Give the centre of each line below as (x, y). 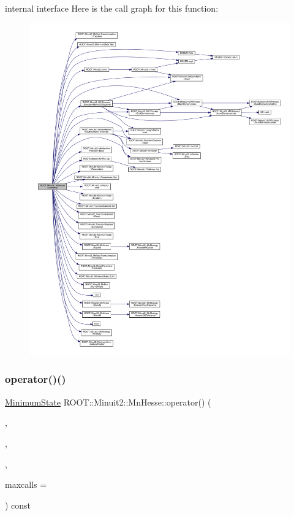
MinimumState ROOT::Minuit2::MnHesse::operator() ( (108, 402)
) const (18, 505)
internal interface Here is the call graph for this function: (112, 8)
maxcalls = (26, 484)
